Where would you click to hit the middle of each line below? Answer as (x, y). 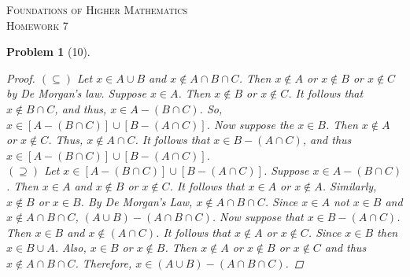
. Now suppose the (250, 124)
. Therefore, (103, 262)
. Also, (70, 247)
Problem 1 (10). (48, 52)
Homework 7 (37, 25)
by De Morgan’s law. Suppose (76, 93)
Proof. (21, 78)
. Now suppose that (258, 217)
